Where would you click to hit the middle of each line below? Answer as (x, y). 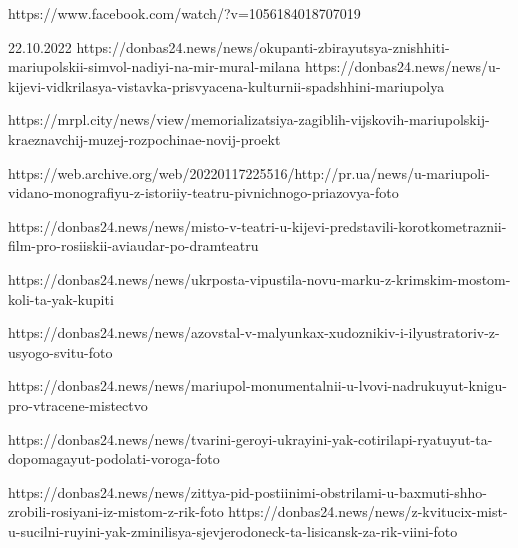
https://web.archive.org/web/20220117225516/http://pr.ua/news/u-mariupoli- (249, 172)
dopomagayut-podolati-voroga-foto (114, 458)
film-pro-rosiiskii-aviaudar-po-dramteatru (133, 245)
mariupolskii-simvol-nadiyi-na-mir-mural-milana (154, 66)
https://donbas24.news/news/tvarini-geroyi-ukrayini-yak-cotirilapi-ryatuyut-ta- (250, 438)
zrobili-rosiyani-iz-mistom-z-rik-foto (116, 511)
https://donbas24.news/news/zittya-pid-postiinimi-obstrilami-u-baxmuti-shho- (247, 491)
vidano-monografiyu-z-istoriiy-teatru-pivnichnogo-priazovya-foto (203, 192)
